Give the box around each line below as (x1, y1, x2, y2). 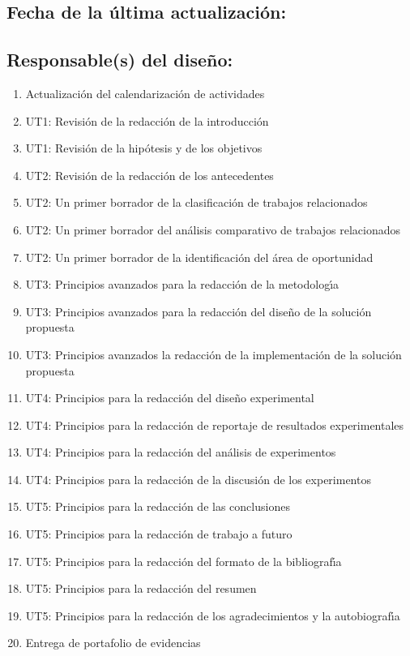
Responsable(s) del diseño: (6, 47, 233, 72)
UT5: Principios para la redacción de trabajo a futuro (25, 525, 293, 542)
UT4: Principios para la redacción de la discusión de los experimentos (25, 470, 371, 487)
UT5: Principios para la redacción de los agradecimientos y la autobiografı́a (25, 607, 400, 624)
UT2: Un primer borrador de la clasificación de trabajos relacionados (25, 194, 368, 211)
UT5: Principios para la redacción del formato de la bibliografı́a (25, 552, 342, 569)
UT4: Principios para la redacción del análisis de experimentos (25, 444, 336, 461)
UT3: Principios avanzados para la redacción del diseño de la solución (25, 302, 372, 319)
